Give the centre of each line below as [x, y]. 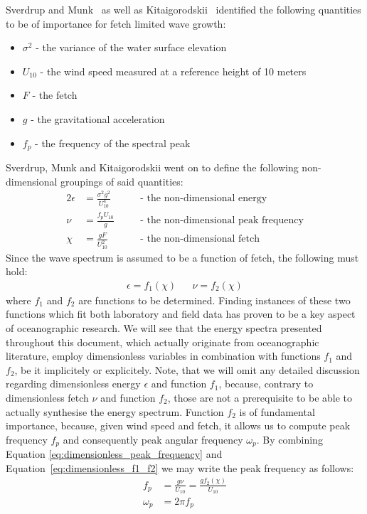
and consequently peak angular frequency [153, 439]
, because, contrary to [266, 384]
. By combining [289, 439]
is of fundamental [277, 411]
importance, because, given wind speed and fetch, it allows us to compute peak [178, 425]
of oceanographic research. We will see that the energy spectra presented [164, 328]
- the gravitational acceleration [98, 118]
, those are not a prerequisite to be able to [260, 397]
